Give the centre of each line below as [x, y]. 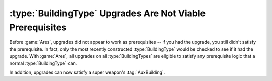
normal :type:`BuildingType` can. [43, 63]
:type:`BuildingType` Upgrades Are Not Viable [108, 13]
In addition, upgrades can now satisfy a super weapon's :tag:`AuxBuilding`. [87, 72]
